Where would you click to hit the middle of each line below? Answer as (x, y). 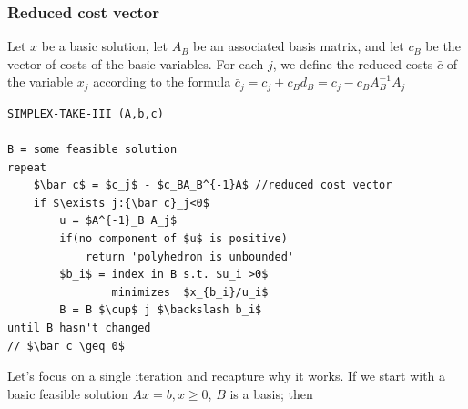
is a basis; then (271, 393)
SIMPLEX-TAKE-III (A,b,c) (86, 113)
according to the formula (162, 82)
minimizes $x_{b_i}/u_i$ (190, 292)
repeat (27, 167)
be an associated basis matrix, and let (299, 46)
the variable (40, 82)
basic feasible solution (68, 393)
